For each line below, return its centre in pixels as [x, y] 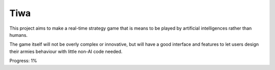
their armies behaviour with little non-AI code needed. [66, 51]
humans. [19, 35]
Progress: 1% [23, 61]
